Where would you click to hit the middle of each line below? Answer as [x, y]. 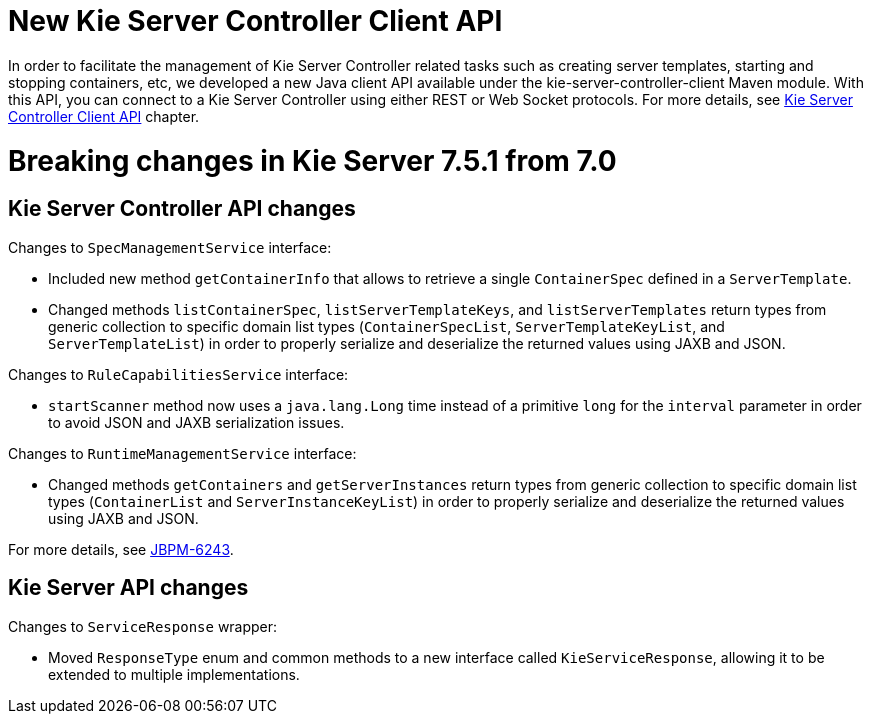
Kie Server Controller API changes [182, 209]
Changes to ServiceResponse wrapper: [143, 626]
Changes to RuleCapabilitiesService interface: [178, 374]
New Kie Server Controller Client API [255, 21]
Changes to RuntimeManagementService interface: [182, 453]
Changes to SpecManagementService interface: [170, 247]
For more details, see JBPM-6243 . [121, 549]
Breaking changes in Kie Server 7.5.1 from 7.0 [312, 160]
